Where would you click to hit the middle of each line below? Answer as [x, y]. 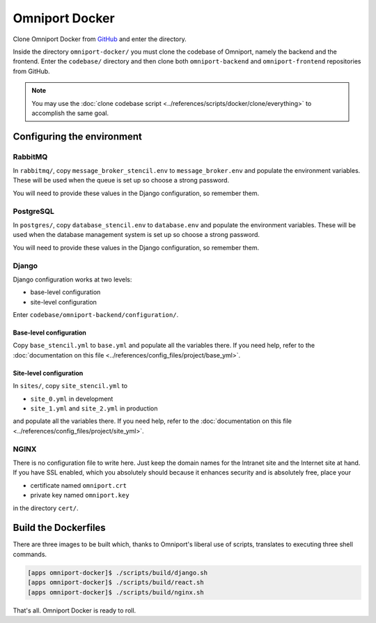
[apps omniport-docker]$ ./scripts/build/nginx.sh [116, 592]
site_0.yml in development [72, 399]
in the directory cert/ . [46, 508]
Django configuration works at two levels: [72, 279]
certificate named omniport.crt [78, 485]
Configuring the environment [77, 136]
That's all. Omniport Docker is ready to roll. [75, 610]
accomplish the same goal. [70, 113]
